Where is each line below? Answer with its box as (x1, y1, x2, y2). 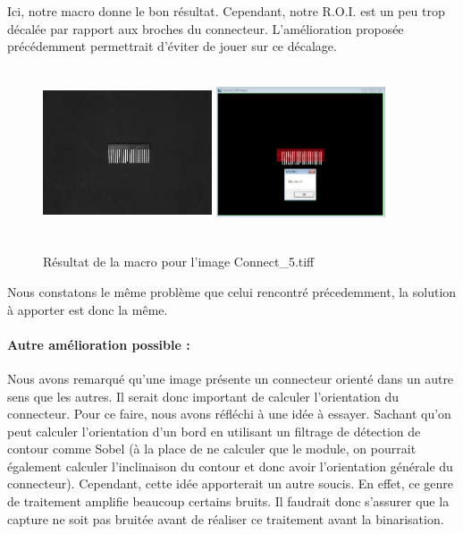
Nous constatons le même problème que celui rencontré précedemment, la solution (7, 282, 457, 301)
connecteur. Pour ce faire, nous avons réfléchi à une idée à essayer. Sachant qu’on (7, 404, 451, 423)
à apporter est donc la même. (7, 300, 168, 318)
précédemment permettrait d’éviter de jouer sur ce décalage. (7, 37, 337, 55)
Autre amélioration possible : (7, 335, 190, 353)
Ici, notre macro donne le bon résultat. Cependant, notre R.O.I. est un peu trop (7, 2, 445, 20)
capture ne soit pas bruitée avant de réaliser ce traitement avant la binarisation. (7, 509, 444, 528)
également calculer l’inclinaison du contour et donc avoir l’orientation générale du (7, 456, 453, 475)
